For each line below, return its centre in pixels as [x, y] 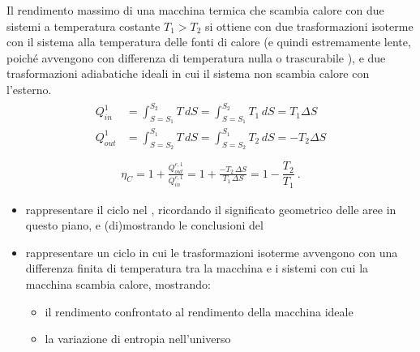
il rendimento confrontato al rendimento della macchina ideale [199, 311]
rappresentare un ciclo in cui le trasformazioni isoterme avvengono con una [212, 252]
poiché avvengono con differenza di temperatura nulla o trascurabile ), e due [196, 57]
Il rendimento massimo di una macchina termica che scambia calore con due [195, 10]
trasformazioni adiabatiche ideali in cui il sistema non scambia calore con [188, 73]
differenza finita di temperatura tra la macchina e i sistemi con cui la [197, 268]
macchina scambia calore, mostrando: [118, 284]
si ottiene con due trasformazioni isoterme [309, 26]
